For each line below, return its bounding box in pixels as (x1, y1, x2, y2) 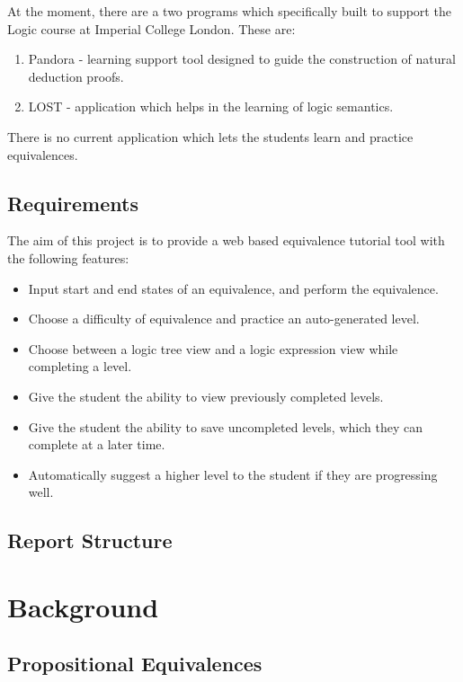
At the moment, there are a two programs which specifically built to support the (7, 2, 451, 20)
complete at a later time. (28, 435, 165, 454)
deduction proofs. (28, 66, 124, 85)
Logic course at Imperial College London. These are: (7, 19, 296, 38)
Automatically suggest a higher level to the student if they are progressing (28, 465, 438, 483)
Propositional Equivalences (7, 650, 263, 678)
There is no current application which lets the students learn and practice (7, 127, 414, 146)
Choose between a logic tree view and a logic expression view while (28, 339, 398, 358)
